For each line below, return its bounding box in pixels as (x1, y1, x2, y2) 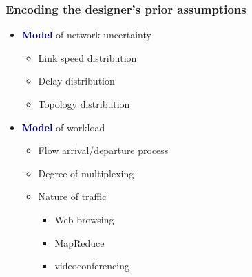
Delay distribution (38, 74, 115, 88)
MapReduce (54, 235, 105, 250)
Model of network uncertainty (21, 27, 151, 42)
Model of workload (21, 120, 105, 134)
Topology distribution (38, 97, 130, 111)
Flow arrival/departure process (38, 143, 169, 157)
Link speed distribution (38, 50, 137, 65)
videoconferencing (54, 258, 129, 273)
